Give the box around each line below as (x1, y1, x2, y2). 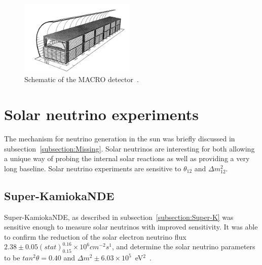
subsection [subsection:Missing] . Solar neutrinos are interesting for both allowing (4, 143, 255, 154)
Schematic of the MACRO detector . (24, 74, 139, 85)
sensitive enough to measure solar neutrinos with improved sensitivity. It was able (4, 221, 258, 232)
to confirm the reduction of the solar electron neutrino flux (4, 231, 186, 242)
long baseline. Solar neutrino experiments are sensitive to (4, 163, 181, 173)
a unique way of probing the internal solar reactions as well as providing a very (4, 153, 250, 164)
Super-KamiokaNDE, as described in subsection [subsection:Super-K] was (4, 211, 234, 222)
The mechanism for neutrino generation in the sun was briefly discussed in (4, 133, 235, 144)
